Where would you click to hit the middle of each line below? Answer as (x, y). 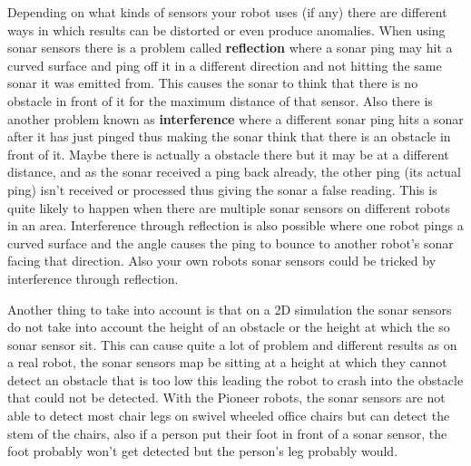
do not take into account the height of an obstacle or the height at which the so (229, 327)
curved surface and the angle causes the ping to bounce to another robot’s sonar (231, 243)
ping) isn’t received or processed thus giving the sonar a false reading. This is (222, 189)
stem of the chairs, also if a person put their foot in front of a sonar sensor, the (227, 433)
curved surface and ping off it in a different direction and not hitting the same (225, 65)
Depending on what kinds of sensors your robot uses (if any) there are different (227, 12)
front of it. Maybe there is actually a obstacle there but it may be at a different (228, 154)
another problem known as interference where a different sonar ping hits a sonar (235, 118)
